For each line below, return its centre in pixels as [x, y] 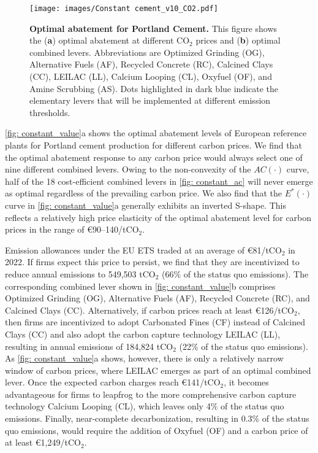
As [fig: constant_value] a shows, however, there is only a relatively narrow [144, 358]
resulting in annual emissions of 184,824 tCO [89, 346]
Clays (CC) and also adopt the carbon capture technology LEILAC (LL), [143, 334]
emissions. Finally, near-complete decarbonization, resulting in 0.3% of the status [157, 418]
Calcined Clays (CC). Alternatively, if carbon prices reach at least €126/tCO [150, 310]
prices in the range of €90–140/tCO [72, 229]
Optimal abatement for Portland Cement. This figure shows [153, 28]
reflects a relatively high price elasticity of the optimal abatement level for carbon [158, 217]
